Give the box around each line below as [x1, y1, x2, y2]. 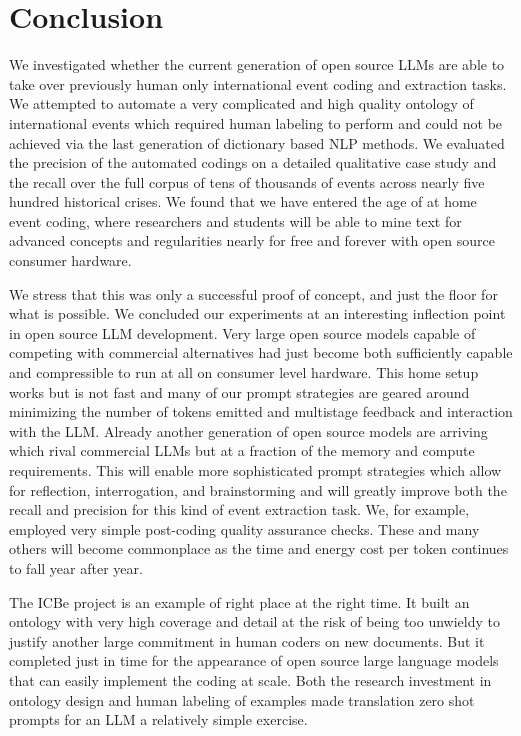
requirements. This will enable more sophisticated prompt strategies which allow [9, 460, 502, 480]
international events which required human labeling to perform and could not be [9, 112, 503, 133]
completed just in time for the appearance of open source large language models [9, 650, 499, 671]
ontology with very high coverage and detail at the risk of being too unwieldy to [9, 611, 500, 632]
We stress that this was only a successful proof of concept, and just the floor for [9, 283, 498, 304]
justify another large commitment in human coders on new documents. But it [9, 630, 485, 651]
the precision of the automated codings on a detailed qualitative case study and [9, 152, 497, 173]
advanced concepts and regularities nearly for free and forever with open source [9, 230, 495, 251]
